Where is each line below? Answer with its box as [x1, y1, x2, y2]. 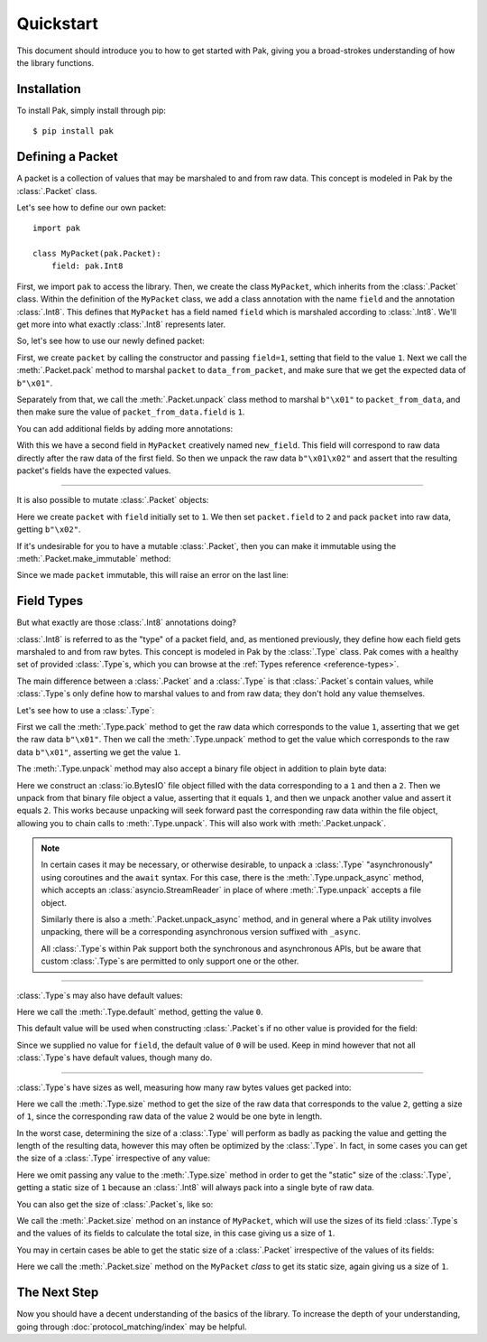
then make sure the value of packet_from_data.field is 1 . [16, 406, 245, 417]
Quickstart [16, 14, 99, 33]
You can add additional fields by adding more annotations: [16, 423, 234, 433]
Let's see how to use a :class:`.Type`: [16, 704, 155, 715]
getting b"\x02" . [16, 524, 81, 535]
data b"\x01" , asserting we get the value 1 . [16, 746, 181, 758]
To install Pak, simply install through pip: [16, 105, 167, 116]
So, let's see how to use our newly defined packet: [16, 335, 205, 347]
